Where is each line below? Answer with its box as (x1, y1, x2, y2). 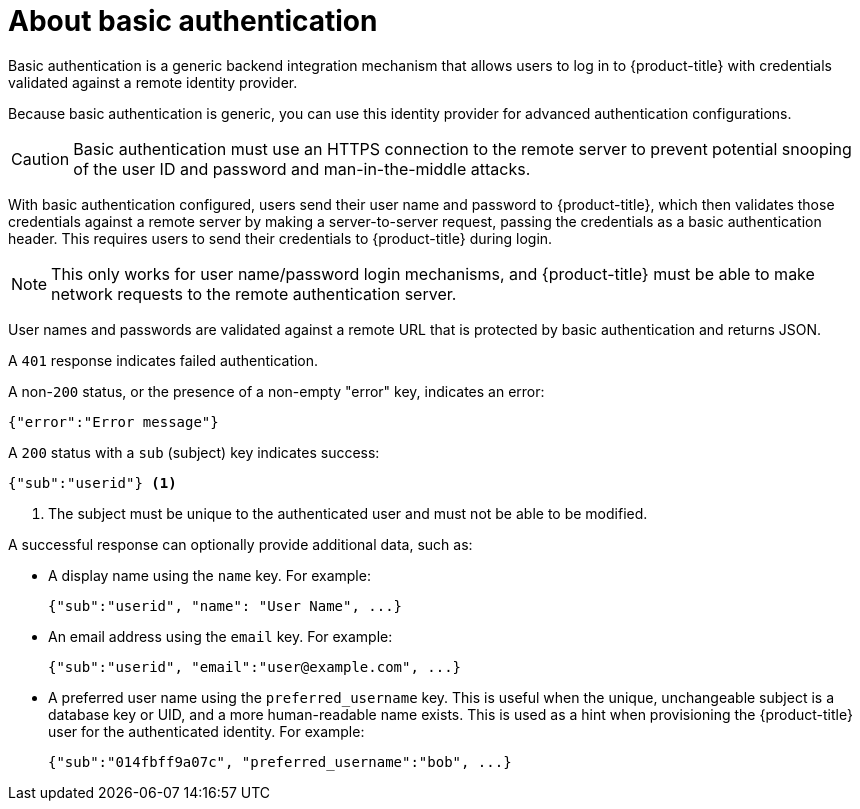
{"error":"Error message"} (8, 413, 219, 430)
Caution (11, 148, 70, 169)
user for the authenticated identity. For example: (48, 722, 365, 740)
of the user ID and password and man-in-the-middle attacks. (73, 158, 531, 179)
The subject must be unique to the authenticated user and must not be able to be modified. (48, 504, 648, 522)
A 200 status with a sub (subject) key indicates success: (8, 443, 380, 461)
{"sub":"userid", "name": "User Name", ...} (48, 597, 403, 614)
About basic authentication (8, 4, 378, 38)
